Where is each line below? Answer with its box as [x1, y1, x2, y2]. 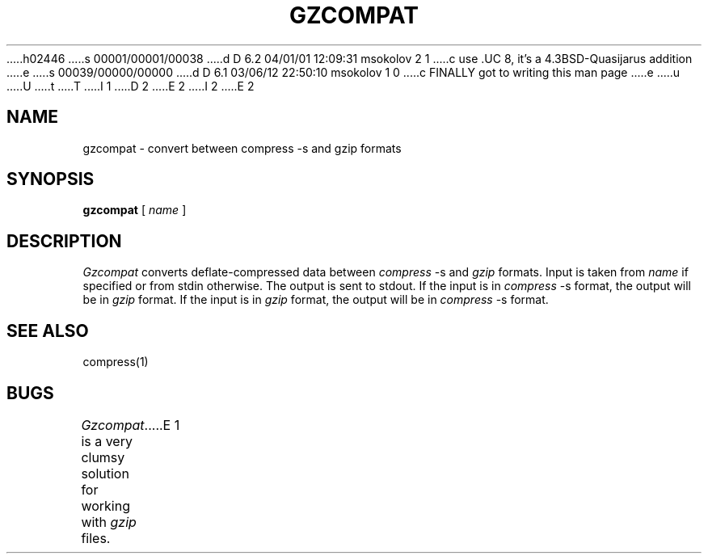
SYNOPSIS [6, 169, 95, 190]
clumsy [81, 448, 125, 465]
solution [81, 465, 129, 482]
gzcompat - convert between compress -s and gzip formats [82, 141, 402, 155]
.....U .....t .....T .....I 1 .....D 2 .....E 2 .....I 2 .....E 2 [6, 78, 255, 93]
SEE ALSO [6, 320, 89, 341]
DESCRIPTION [6, 230, 122, 251]
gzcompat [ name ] [82, 203, 187, 217]
